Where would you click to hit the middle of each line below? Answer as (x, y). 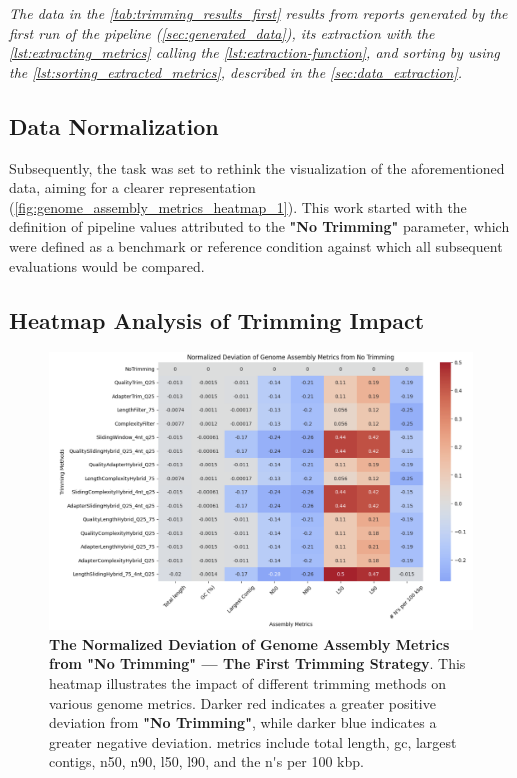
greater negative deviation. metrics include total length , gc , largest (253, 741)
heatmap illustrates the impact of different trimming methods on (248, 682)
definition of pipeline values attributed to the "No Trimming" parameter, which (259, 226)
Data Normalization (114, 125)
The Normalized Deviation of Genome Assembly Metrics (249, 643)
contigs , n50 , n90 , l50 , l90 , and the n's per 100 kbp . (206, 761)
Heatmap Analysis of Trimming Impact (217, 319)
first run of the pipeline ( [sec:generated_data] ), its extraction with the (222, 32)
